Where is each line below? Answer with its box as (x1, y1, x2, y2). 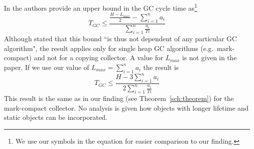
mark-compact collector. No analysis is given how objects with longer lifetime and (4, 102, 249, 113)
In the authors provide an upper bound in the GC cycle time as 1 (4, 1, 197, 13)
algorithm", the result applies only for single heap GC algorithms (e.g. (4, 43, 213, 53)
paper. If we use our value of (4, 62, 89, 72)
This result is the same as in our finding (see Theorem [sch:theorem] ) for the (4, 93, 234, 103)
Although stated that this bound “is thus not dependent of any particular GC (4, 33, 237, 43)
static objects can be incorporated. (4, 112, 107, 122)
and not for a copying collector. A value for (34, 52, 164, 63)
